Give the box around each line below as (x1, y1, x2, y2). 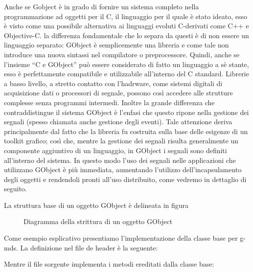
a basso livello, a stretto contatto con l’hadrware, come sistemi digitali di (4, 78, 223, 88)
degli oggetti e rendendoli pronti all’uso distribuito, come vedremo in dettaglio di (4, 174, 247, 184)
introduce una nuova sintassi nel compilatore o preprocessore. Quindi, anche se (4, 49, 240, 59)
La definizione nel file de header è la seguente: (20, 242, 158, 252)
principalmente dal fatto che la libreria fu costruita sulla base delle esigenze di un (4, 126, 248, 136)
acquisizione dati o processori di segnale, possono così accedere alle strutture (4, 88, 233, 98)
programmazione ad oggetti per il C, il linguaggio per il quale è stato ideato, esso (4, 11, 247, 21)
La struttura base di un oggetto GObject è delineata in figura (4, 200, 189, 210)
